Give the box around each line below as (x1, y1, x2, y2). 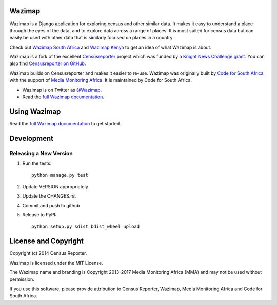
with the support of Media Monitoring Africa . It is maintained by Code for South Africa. (9, 77, 192, 83)
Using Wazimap (9, 107, 61, 116)
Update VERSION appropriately (22, 183, 88, 189)
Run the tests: (22, 160, 52, 166)
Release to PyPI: (22, 212, 57, 218)
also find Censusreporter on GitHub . (9, 60, 86, 67)
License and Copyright (9, 237, 84, 246)
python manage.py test (31, 172, 89, 178)
